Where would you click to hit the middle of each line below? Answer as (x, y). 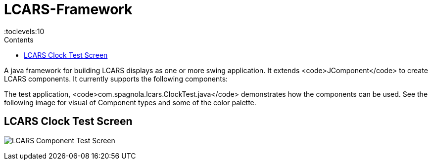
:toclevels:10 (24, 31)
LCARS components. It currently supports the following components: (116, 79)
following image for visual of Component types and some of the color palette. (130, 102)
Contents (19, 40)
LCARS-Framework (68, 9)
